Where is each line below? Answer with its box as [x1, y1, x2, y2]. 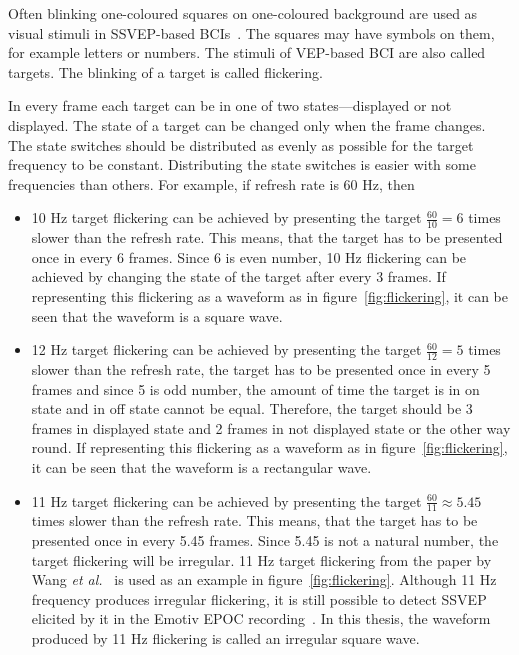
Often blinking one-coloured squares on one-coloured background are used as [8, 3, 478, 23]
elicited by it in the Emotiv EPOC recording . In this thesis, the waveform [31, 608, 491, 629]
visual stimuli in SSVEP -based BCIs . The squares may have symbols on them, [8, 22, 495, 43]
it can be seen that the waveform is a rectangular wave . [31, 456, 372, 477]
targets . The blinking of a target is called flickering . [8, 61, 323, 82]
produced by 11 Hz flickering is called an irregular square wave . [31, 627, 420, 648]
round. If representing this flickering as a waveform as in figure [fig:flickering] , [31, 437, 508, 458]
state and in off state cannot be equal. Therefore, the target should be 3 [31, 398, 473, 419]
